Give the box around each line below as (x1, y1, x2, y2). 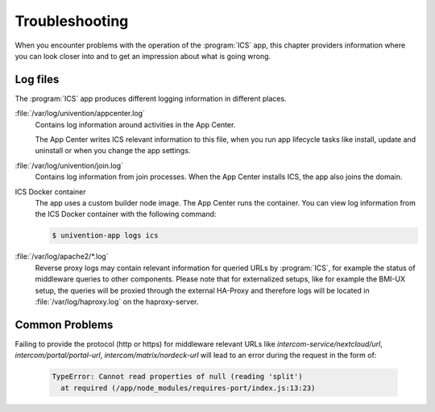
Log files (14, 73, 60, 86)
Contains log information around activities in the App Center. (35, 119, 236, 129)
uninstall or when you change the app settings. (35, 146, 191, 156)
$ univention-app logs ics (52, 231, 159, 240)
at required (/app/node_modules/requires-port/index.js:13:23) (60, 383, 316, 393)
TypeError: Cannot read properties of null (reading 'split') (52, 372, 303, 381)
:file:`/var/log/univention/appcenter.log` (14, 109, 145, 119)
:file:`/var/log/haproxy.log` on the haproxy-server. (35, 297, 199, 306)
